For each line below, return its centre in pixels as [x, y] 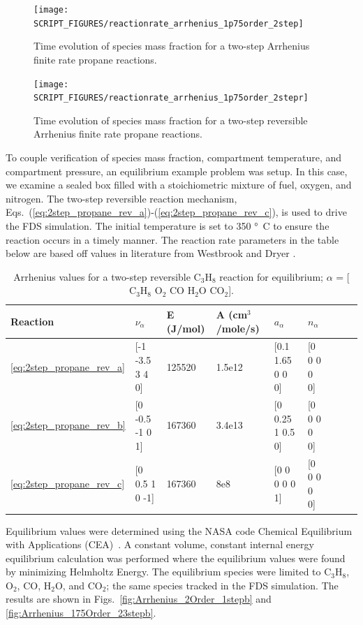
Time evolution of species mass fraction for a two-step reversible [171, 120]
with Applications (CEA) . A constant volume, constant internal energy [160, 544]
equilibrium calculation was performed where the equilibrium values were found [176, 558]
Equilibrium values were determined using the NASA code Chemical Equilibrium [179, 530]
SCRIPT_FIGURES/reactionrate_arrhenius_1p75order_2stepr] [171, 98]
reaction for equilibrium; [271, 276]
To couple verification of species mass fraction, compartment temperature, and [174, 157]
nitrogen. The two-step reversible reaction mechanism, [121, 198]
